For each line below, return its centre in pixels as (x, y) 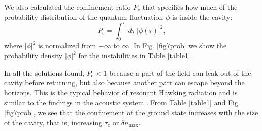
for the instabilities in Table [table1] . (135, 56)
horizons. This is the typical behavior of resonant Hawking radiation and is (121, 92)
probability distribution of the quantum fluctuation (84, 17)
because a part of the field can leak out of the (180, 72)
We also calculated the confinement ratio (68, 7)
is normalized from (67, 45)
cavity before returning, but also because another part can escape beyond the (124, 83)
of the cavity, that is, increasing (53, 122)
